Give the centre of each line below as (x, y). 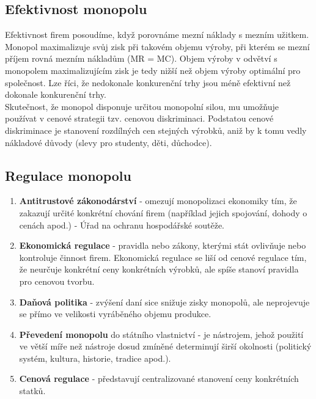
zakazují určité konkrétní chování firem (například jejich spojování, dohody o (163, 212)
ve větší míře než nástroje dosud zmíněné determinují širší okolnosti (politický (165, 346)
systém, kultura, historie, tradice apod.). (95, 358)
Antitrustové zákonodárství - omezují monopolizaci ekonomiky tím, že (158, 201)
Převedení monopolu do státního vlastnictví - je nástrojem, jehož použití (161, 334)
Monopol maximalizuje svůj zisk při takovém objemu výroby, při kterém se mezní (157, 46)
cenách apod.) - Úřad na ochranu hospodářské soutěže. (122, 225)
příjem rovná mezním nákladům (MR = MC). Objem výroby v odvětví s (141, 58)
